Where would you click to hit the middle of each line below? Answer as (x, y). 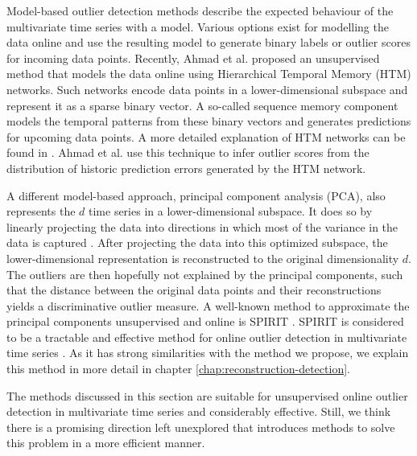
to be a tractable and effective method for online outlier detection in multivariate (207, 337)
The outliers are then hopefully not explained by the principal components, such (205, 274)
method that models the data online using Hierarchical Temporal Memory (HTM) (209, 74)
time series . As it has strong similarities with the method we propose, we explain (208, 353)
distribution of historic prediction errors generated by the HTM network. (186, 168)
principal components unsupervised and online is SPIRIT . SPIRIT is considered (205, 321)
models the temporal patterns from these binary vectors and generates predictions (209, 121)
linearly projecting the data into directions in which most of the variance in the (202, 226)
